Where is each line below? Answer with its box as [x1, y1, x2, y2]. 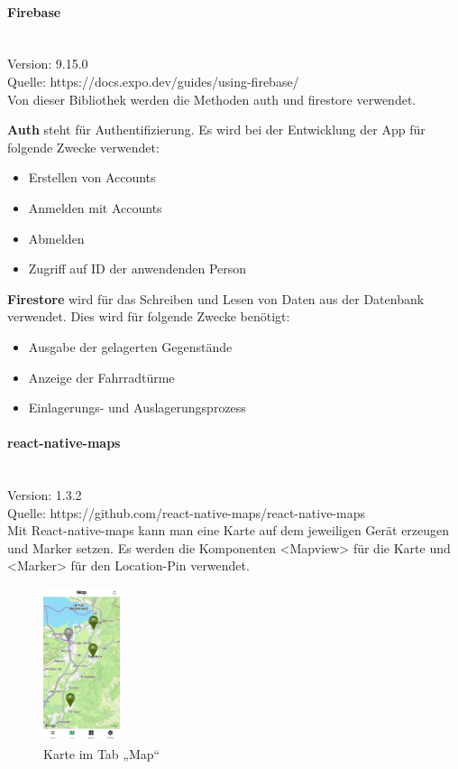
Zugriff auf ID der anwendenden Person [28, 259, 247, 278]
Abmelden [28, 228, 85, 247]
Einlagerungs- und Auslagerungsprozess [28, 398, 246, 417]
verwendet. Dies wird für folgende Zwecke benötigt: [7, 307, 290, 326]
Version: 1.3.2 [7, 486, 82, 505]
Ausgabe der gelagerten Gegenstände [28, 337, 233, 356]
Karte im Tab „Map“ [43, 744, 160, 763]
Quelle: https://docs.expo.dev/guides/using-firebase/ [7, 71, 299, 90]
